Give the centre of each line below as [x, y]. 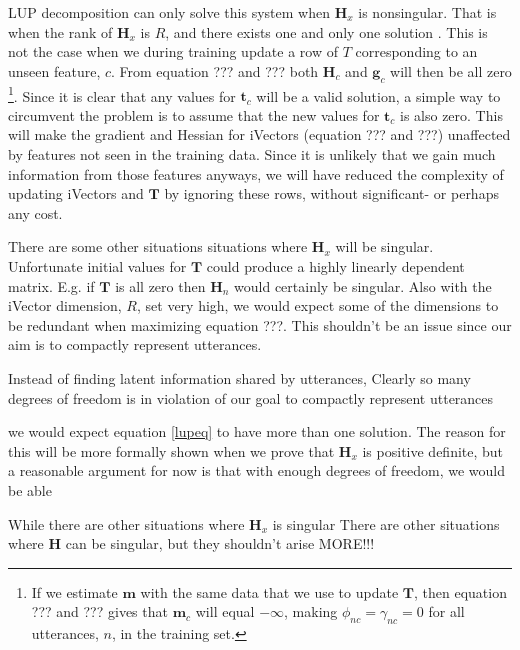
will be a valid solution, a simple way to [378, 95]
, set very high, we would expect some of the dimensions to [317, 305]
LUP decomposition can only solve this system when [169, 12]
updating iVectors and [76, 193]
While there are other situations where [126, 523]
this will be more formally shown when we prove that [171, 450]
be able [30, 489]
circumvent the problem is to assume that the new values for [194, 114]
